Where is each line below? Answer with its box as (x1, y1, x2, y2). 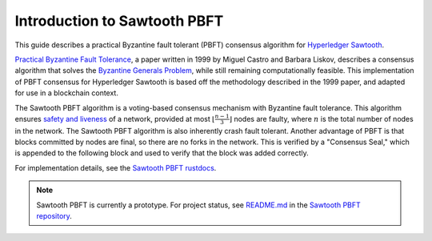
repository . (36, 211, 72, 220)
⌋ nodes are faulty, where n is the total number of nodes (229, 114, 414, 123)
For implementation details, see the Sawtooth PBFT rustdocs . (14, 163, 217, 172)
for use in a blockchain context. (14, 88, 119, 98)
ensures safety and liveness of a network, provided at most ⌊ (14, 114, 215, 123)
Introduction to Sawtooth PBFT (14, 12, 224, 30)
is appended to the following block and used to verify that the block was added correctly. (14, 148, 310, 158)
